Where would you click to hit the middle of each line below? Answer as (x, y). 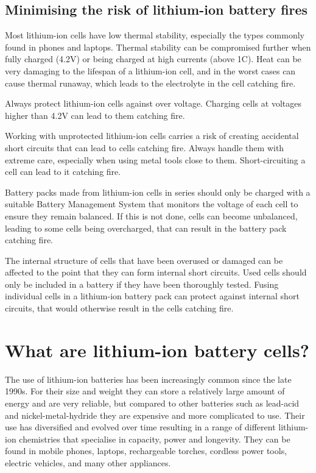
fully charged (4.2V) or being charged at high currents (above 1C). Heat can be (153, 59)
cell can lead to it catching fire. (63, 172)
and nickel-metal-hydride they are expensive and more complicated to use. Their (155, 415)
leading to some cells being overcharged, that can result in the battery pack (146, 228)
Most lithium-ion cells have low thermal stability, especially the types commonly (155, 35)
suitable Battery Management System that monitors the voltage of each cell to (152, 204)
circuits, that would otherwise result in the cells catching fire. (119, 308)
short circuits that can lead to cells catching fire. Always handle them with (145, 147)
